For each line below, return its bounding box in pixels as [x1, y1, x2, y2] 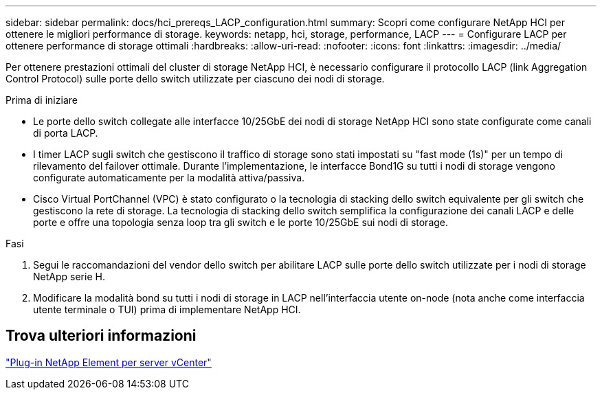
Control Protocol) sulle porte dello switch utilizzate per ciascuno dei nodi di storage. [5, 73, 385, 84]
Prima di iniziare [5, 94, 78, 106]
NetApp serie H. [33, 271, 105, 282]
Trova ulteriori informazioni [5, 327, 197, 345]
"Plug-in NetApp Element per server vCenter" [5, 356, 212, 368]
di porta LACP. [33, 127, 98, 139]
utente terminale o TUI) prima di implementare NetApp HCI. [33, 304, 301, 315]
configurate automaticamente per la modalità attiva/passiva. [33, 172, 305, 183]
